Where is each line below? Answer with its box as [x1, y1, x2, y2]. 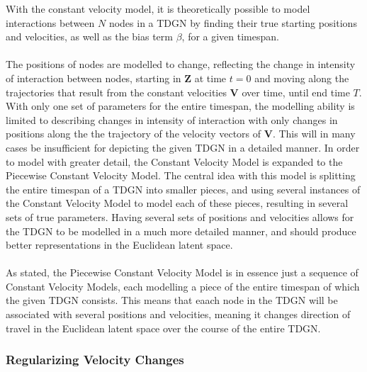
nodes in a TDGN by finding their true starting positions [108, 15, 357, 30]
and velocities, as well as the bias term [6, 29, 173, 44]
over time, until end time [242, 84, 350, 99]
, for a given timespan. [181, 29, 279, 44]
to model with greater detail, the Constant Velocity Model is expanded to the [6, 154, 343, 169]
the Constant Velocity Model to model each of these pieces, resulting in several [6, 196, 349, 210]
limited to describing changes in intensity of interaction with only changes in [6, 112, 338, 127]
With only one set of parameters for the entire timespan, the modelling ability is [6, 98, 355, 113]
